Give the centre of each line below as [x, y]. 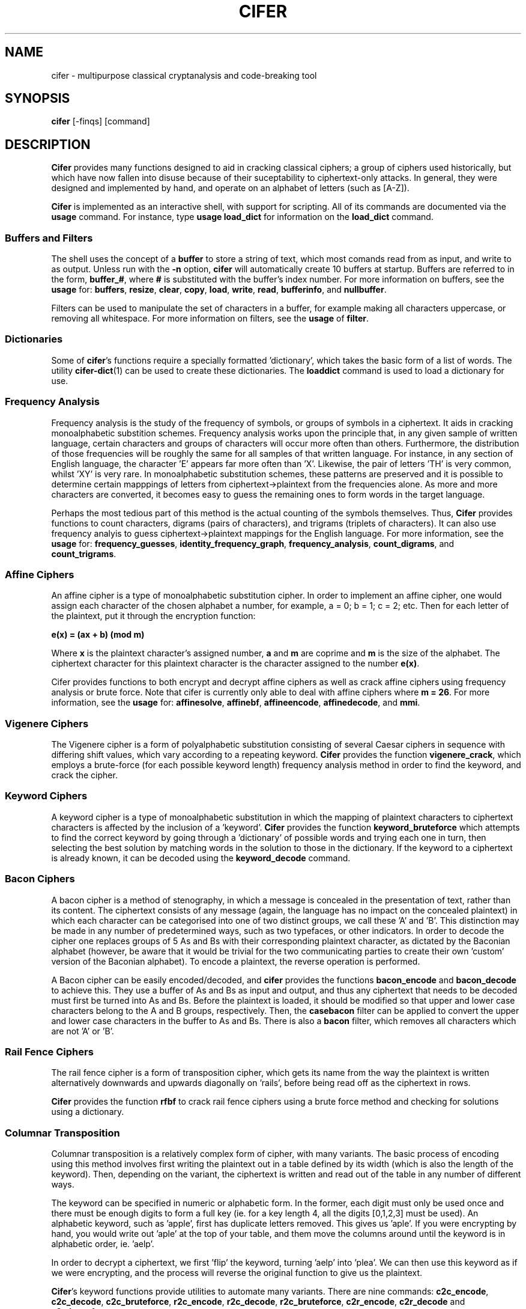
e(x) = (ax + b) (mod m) [98, 635]
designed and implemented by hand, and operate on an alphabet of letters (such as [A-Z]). [230, 188]
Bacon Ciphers [40, 879]
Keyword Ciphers [46, 796]
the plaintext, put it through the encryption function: [153, 616]
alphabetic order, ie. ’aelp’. [103, 1244]
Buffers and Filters [49, 238]
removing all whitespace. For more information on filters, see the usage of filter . [210, 319]
